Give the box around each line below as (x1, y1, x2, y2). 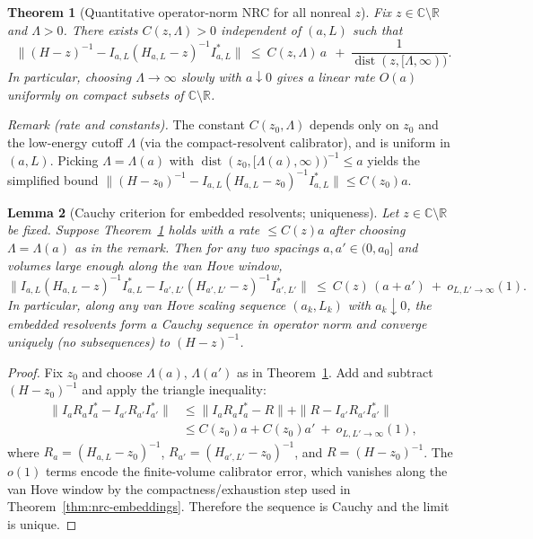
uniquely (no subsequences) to (7, 331, 170, 350)
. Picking (49, 150, 99, 169)
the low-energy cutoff (7, 133, 123, 152)
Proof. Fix (7, 362, 63, 381)
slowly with (180, 67, 241, 86)
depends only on (310, 115, 399, 134)
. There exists (63, 20, 138, 39)
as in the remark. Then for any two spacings (74, 237, 319, 256)
